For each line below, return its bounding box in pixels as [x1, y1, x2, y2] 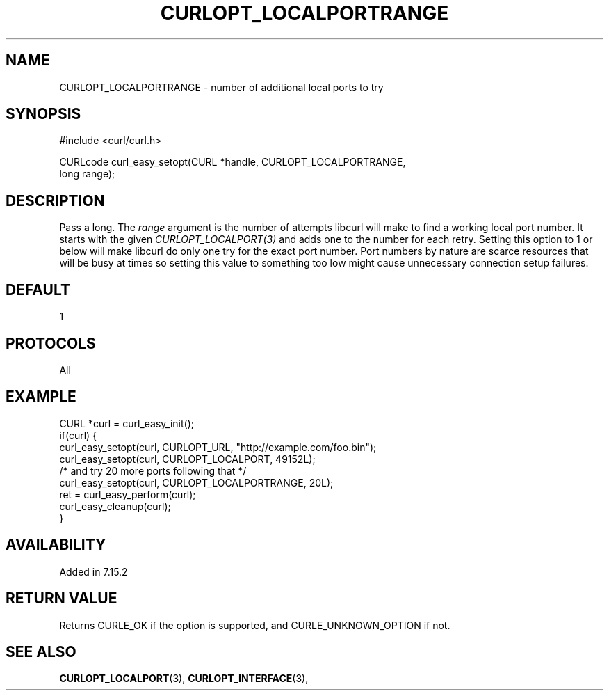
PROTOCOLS [6, 334, 96, 352]
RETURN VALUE [6, 590, 117, 608]
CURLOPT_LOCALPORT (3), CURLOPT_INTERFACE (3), [59, 672, 309, 685]
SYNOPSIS [6, 105, 81, 123]
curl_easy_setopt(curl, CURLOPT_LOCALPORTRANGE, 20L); [59, 476, 334, 489]
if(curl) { [59, 429, 97, 441]
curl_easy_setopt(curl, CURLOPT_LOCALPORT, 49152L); [59, 452, 316, 465]
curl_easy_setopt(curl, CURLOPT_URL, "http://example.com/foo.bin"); [59, 441, 377, 453]
